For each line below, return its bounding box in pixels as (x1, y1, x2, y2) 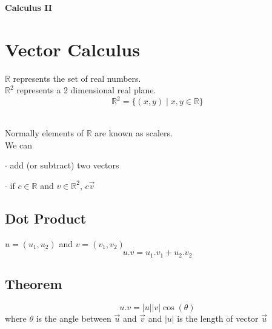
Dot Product (5, 208, 87, 227)
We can (5, 138, 33, 151)
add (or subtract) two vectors (10, 159, 119, 171)
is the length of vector (177, 311, 259, 324)
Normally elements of (5, 127, 84, 139)
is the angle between (36, 311, 111, 324)
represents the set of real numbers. (13, 71, 141, 84)
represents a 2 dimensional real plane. (16, 84, 156, 96)
